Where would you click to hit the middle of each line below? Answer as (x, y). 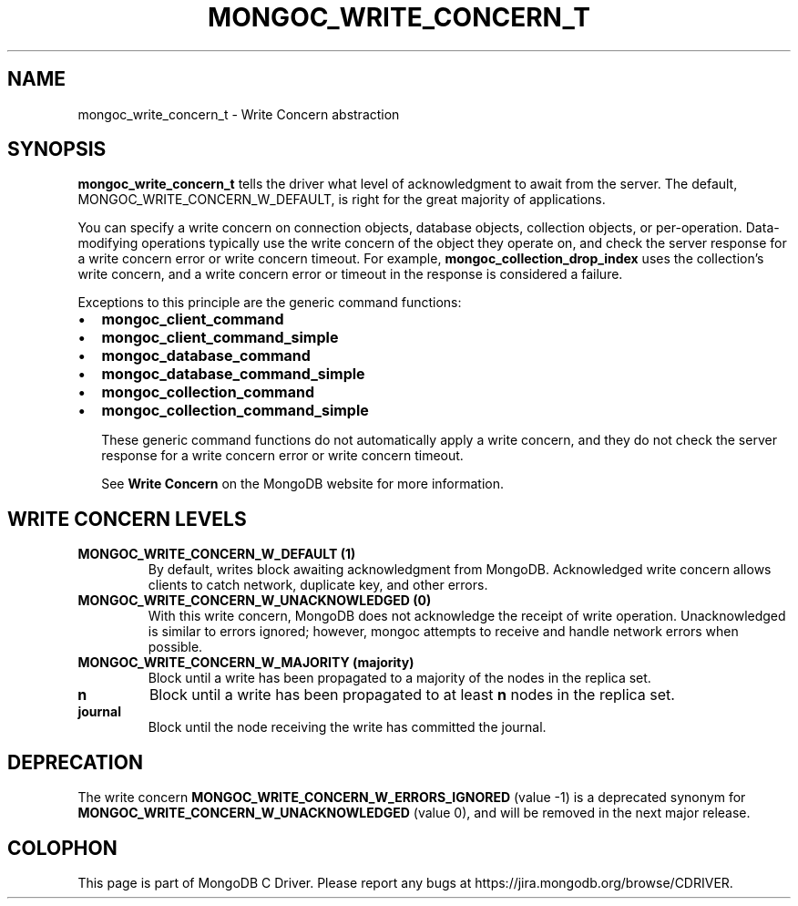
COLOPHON (62, 848)
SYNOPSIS (57, 149)
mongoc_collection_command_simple (235, 411)
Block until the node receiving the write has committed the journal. (347, 727)
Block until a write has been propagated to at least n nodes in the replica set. (412, 695)
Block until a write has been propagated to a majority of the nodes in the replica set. (399, 678)
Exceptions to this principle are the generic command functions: (270, 303)
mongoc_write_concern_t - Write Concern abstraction (239, 114)
